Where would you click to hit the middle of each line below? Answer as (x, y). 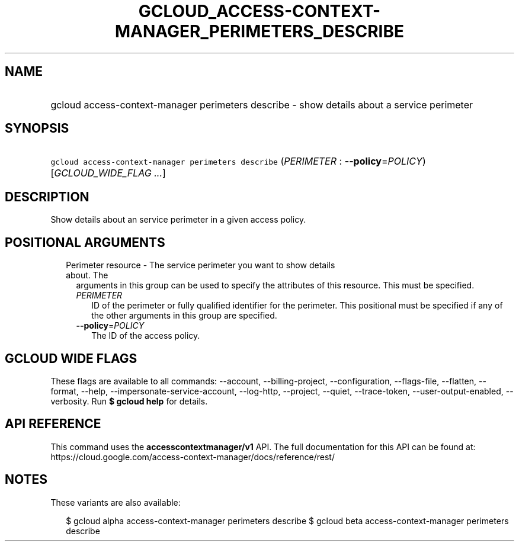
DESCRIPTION (47, 197)
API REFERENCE (53, 424)
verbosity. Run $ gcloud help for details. (129, 401)
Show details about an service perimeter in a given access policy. (178, 220)
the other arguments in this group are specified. (184, 316)
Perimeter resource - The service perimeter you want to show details (201, 265)
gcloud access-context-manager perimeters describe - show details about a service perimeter (262, 105)
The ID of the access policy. (146, 336)
